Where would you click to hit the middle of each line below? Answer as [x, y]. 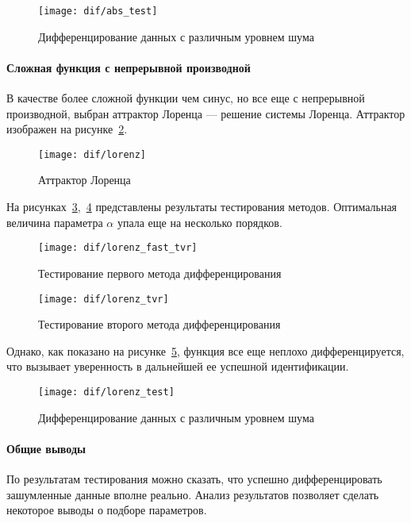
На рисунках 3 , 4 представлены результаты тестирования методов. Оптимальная [202, 207]
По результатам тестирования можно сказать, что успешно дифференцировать [194, 479]
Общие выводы [46, 448]
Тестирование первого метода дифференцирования [160, 273]
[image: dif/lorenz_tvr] [104, 299]
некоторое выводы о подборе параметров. [107, 510]
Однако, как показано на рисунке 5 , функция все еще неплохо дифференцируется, [205, 350]
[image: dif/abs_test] [98, 11]
